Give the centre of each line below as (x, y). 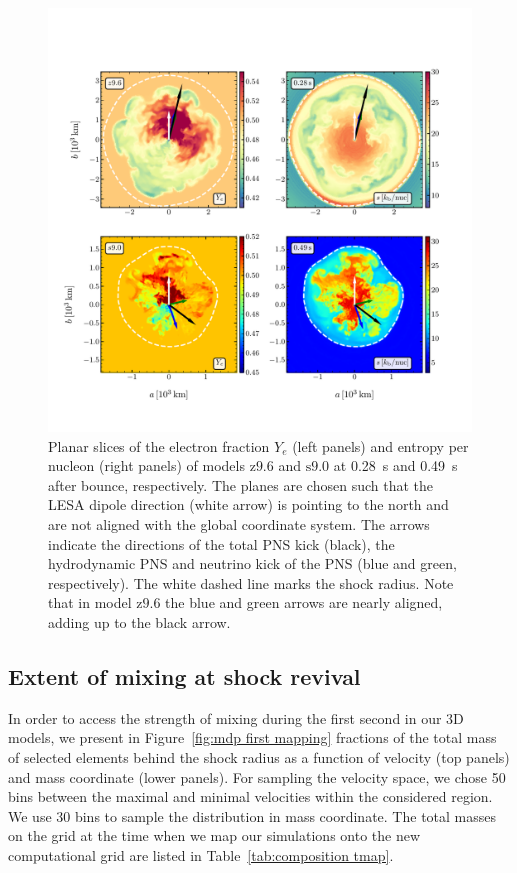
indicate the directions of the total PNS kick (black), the (221, 543)
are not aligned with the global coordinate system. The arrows (239, 523)
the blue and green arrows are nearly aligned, (304, 602)
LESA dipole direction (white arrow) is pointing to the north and (248, 504)
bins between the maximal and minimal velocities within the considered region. (250, 796)
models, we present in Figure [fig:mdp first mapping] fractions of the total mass (252, 737)
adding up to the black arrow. (139, 621)
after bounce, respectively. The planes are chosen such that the (241, 484)
